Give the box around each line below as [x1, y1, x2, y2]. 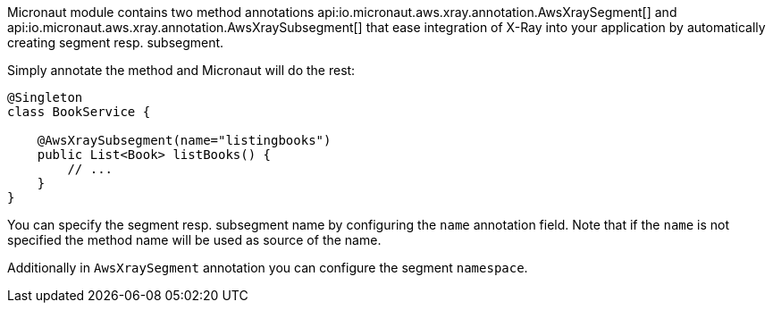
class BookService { [7, 105, 151, 119]
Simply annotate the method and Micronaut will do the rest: [7, 63, 356, 78]
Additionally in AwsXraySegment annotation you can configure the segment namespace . [7, 260, 528, 275]
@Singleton [7, 90, 83, 105]
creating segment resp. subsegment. [7, 35, 224, 50]
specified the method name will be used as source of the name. [7, 232, 382, 247]
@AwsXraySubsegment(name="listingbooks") [37, 133, 332, 147]
